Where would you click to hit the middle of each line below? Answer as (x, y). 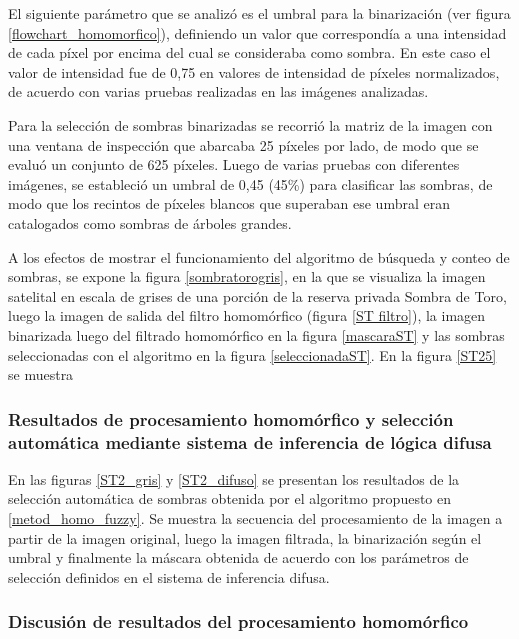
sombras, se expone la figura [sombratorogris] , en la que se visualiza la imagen (247, 276)
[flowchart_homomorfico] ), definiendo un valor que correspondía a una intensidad (257, 32)
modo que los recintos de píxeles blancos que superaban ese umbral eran (229, 203)
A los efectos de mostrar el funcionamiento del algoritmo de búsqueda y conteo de (259, 256)
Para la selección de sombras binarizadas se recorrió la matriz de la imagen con (250, 124)
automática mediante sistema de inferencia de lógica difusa (250, 441)
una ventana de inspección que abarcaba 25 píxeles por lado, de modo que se (243, 144)
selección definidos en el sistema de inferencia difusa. (169, 576)
